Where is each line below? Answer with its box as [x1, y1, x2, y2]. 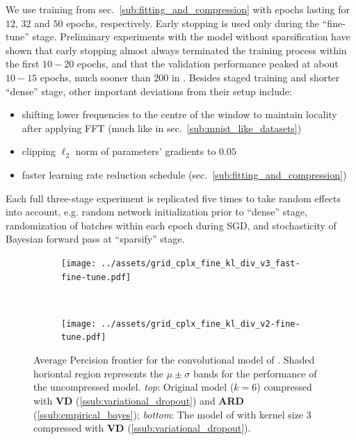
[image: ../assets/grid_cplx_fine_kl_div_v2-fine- [61, 318, 300, 329]
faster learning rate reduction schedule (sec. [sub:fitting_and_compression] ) [22, 167, 347, 181]
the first [6, 56, 40, 71]
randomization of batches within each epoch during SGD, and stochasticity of [6, 218, 337, 232]
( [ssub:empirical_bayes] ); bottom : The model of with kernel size [33, 407, 304, 421]
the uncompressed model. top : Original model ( [33, 380, 234, 394]
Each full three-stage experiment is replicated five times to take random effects [6, 190, 341, 205]
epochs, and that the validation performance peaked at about [76, 56, 339, 71]
